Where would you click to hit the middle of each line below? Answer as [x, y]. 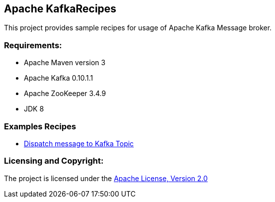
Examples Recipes [40, 126]
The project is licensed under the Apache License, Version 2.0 [106, 178]
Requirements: [33, 45]
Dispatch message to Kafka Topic [79, 143]
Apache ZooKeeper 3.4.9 [65, 94]
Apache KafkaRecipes [60, 9]
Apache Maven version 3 [65, 63]
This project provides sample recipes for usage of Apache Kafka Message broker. [138, 28]
